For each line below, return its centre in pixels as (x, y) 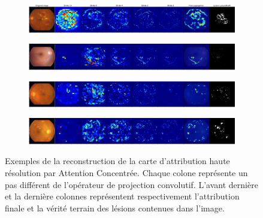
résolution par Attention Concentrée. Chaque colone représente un (126, 172)
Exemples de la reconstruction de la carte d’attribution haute (117, 161)
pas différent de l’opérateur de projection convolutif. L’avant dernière (131, 184)
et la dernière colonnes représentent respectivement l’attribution (122, 196)
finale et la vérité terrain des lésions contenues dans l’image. (115, 208)
